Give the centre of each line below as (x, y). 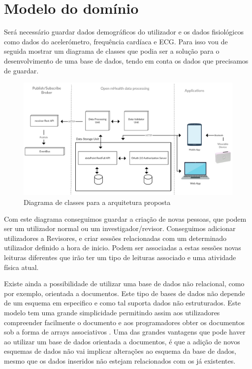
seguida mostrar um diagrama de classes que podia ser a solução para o (112, 51)
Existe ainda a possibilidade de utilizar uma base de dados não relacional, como (124, 284)
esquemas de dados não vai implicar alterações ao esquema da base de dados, (120, 351)
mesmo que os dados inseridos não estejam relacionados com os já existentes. (120, 360)
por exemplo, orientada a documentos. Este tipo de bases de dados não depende (125, 293)
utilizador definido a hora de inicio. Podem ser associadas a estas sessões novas (123, 248)
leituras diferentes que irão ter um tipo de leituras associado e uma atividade (120, 257)
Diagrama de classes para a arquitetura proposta (97, 202)
